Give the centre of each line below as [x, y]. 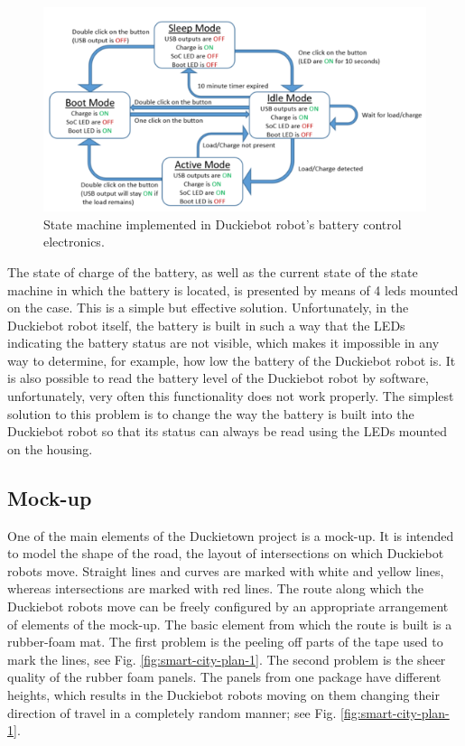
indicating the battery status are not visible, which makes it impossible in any [223, 343]
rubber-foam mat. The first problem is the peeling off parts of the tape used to [225, 642]
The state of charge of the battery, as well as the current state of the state [213, 271]
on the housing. [50, 448]
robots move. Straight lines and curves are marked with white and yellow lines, [226, 570]
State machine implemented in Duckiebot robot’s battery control [223, 224]
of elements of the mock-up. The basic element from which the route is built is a [230, 624]
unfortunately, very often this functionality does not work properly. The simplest [231, 396]
